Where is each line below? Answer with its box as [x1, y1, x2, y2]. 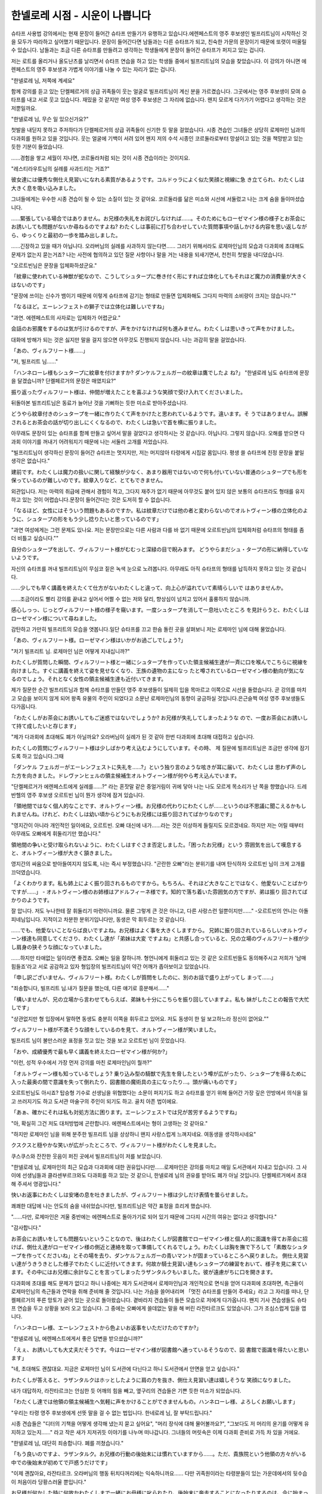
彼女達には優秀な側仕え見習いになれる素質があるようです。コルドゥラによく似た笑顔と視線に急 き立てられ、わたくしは [11, 176, 305, 183]
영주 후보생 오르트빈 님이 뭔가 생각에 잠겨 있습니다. [27, 791, 145, 798]
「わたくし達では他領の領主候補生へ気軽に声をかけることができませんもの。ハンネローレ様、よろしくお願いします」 [11, 1398, 298, 1406]
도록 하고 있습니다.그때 [11, 753, 64, 760]
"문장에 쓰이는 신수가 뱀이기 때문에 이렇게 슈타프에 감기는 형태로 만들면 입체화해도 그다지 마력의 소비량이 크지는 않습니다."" [11, 292, 296, 299]
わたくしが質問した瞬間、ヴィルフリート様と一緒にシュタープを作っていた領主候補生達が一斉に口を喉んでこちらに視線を [11, 659, 308, 666]
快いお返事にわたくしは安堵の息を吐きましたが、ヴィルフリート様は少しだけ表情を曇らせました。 [11, 1191, 252, 1198]
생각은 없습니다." [11, 457, 50, 464]
